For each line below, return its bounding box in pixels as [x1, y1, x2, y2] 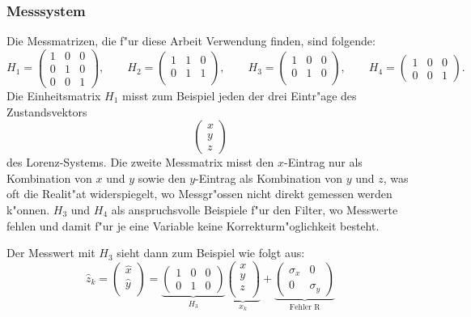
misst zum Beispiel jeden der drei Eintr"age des [122, 87, 357, 104]
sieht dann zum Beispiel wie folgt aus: [117, 244, 305, 261]
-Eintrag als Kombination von [195, 169, 342, 186]
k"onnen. [6, 201, 50, 218]
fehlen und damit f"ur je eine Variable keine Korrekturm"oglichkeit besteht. [6, 217, 380, 234]
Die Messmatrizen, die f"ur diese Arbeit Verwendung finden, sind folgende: [6, 32, 376, 49]
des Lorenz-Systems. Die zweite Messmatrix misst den [6, 154, 274, 171]
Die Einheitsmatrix [6, 87, 101, 104]
